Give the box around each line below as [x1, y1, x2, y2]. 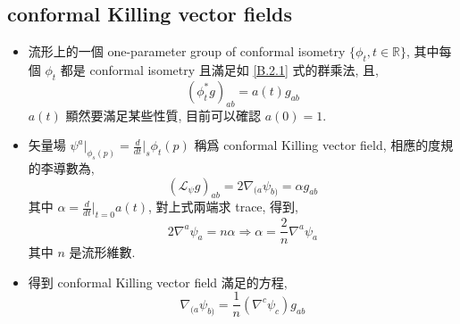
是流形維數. [69, 243, 136, 262]
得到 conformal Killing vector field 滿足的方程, [28, 272, 288, 291]
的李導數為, [28, 158, 95, 177]
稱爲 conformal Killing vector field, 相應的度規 [194, 136, 454, 154]
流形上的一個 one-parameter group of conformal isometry [28, 42, 346, 61]
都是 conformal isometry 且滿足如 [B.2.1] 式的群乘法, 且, [60, 61, 379, 79]
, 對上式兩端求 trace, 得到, [147, 197, 299, 216]
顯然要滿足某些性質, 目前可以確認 [65, 105, 261, 124]
